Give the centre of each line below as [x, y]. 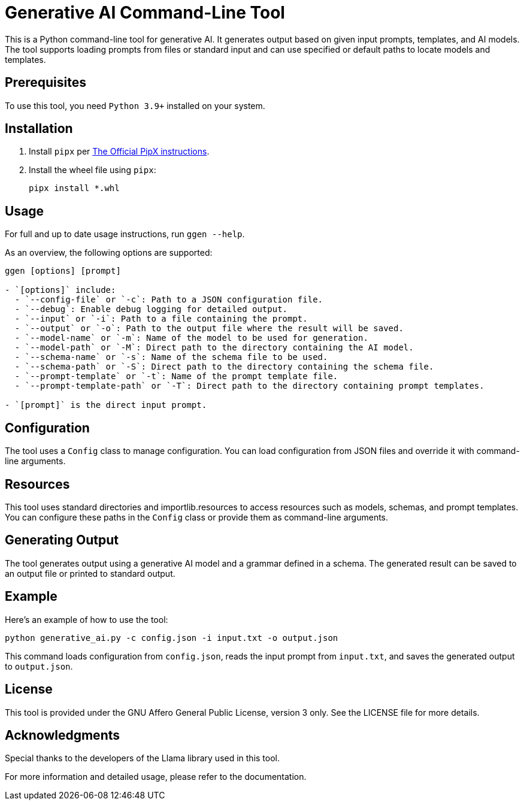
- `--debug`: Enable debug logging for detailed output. [151, 309]
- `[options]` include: [60, 290]
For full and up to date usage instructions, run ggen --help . [125, 234]
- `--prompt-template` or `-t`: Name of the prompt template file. [176, 376]
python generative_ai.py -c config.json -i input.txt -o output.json [172, 638]
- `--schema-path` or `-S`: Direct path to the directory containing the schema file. [224, 367]
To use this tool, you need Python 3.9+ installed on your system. [135, 105]
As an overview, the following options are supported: [109, 253]
